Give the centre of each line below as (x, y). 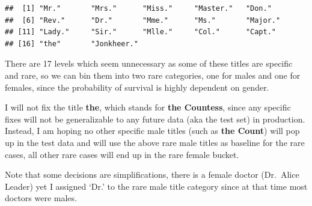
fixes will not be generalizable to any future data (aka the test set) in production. (155, 119)
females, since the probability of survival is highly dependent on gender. (137, 87)
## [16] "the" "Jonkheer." (72, 44)
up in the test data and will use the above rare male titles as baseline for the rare (155, 142)
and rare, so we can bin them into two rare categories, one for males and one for (153, 75)
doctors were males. (41, 198)
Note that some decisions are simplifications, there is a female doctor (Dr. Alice (152, 174)
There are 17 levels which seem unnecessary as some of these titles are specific (149, 63)
